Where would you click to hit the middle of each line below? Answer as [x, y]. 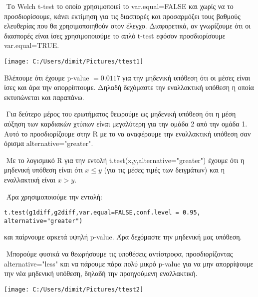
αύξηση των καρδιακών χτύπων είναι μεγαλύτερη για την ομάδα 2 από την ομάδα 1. [126, 123]
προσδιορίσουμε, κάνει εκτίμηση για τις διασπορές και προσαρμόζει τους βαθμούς [122, 16]
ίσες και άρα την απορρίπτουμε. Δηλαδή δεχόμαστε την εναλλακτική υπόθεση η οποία [129, 87]
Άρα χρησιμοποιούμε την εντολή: [54, 196]
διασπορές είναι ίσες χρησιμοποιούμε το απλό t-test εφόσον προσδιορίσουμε [115, 35]
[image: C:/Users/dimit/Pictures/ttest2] [74, 289]
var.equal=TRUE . [32, 45]
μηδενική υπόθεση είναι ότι [43, 170]
